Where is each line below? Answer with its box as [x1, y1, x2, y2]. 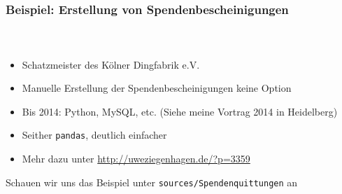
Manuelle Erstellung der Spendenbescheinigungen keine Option [22, 81, 292, 95]
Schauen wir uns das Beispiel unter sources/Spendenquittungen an [6, 174, 298, 189]
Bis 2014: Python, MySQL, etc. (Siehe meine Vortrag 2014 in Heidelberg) [22, 104, 338, 118]
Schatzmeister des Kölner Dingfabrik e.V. [22, 57, 200, 71]
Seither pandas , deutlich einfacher [22, 127, 167, 142]
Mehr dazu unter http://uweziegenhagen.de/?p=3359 [22, 151, 250, 166]
